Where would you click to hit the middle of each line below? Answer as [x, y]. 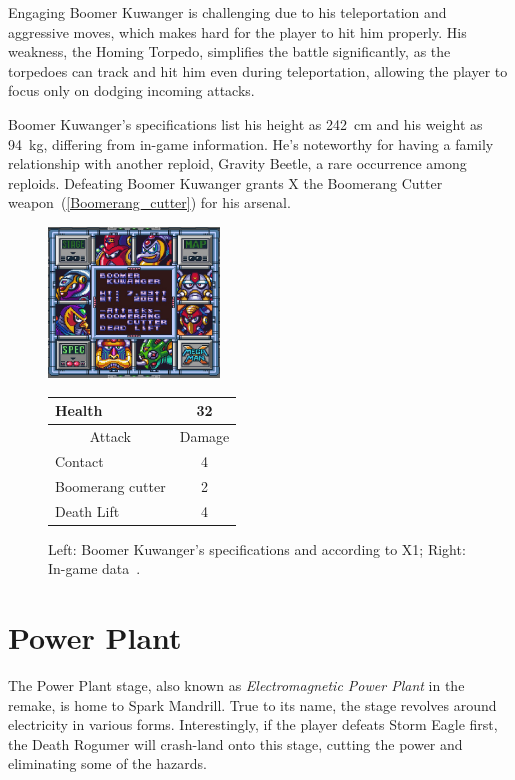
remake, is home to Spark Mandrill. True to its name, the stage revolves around [252, 704]
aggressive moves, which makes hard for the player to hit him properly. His [237, 31]
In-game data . [94, 568]
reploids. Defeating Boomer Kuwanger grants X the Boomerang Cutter [225, 182]
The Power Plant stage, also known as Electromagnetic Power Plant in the [236, 684]
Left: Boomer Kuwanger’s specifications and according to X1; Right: [257, 548]
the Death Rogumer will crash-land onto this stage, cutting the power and [235, 743]
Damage [204, 436]
